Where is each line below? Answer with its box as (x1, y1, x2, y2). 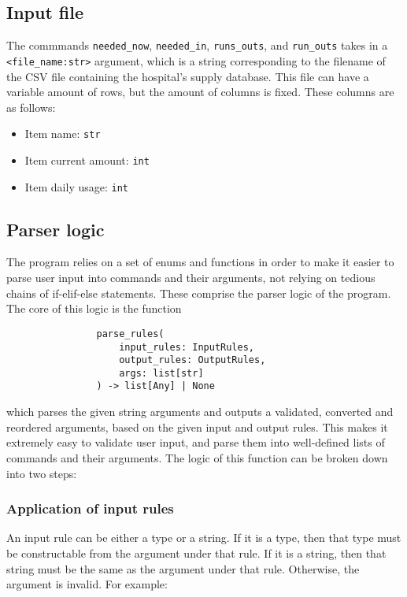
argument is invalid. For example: (6, 576, 168, 592)
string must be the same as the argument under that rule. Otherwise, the (6, 560, 360, 577)
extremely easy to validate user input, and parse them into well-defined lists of (6, 434, 385, 451)
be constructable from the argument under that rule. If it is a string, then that (6, 544, 387, 561)
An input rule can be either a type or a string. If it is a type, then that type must (6, 529, 401, 546)
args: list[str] (119, 367, 204, 379)
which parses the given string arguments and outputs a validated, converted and (6, 403, 394, 420)
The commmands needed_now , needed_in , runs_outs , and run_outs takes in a (6, 37, 388, 54)
